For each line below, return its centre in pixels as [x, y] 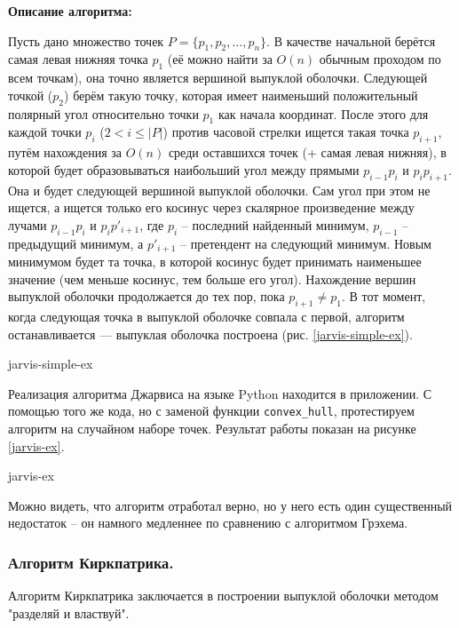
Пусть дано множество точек [86, 40]
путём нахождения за [65, 152]
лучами [28, 224]
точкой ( [31, 95]
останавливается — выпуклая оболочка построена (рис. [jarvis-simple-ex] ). [210, 334]
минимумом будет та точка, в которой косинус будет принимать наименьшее [215, 261]
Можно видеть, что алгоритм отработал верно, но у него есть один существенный [230, 505]
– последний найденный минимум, [275, 224]
